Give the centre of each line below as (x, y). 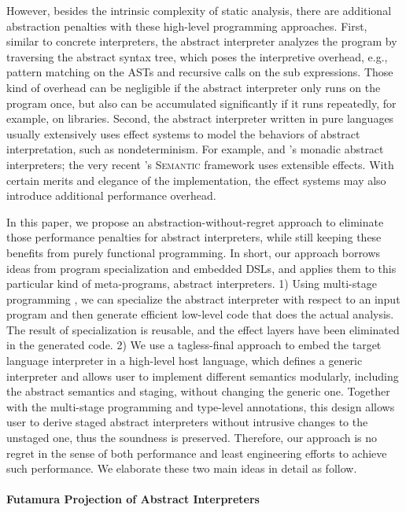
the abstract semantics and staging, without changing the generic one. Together (198, 391)
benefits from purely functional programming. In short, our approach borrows (194, 252)
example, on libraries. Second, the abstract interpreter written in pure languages (200, 118)
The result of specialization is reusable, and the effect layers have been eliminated (203, 329)
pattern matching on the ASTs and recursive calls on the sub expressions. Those (200, 72)
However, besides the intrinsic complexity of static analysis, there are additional (199, 10)
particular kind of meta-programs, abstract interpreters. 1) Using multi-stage (192, 284)
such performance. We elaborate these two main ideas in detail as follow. (182, 468)
